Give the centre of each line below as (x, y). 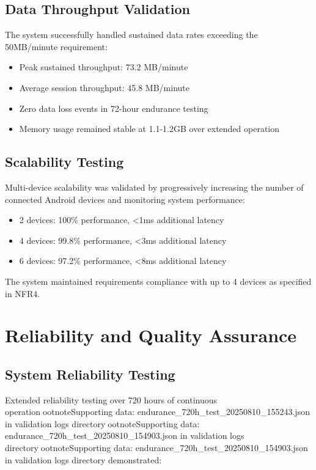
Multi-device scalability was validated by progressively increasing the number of (154, 187)
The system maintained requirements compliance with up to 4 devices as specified (158, 281)
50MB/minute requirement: (56, 46)
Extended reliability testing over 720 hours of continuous (111, 399)
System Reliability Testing (90, 374)
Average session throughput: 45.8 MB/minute (104, 87)
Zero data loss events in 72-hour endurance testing (114, 108)
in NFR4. (23, 293)
